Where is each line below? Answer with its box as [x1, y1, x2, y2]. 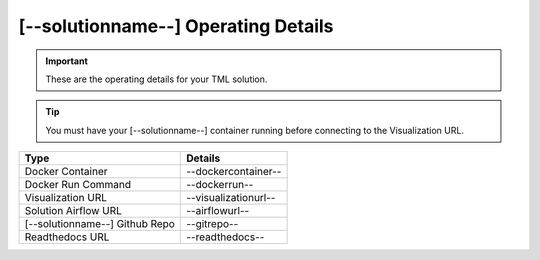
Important [45, 55, 89, 67]
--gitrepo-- [186, 217, 239, 231]
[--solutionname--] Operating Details [18, 15, 334, 37]
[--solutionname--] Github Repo [24, 217, 175, 231]
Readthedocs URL [24, 230, 110, 244]
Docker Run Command [24, 178, 132, 192]
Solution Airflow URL [24, 204, 122, 218]
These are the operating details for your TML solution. [45, 73, 268, 85]
